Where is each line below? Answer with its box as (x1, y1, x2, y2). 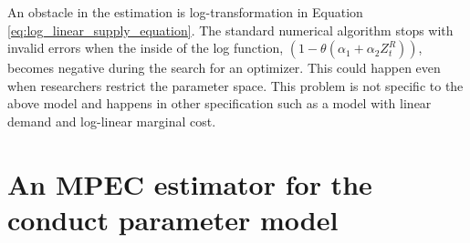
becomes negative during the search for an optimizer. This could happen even (7, 58, 441, 77)
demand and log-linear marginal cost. (7, 111, 216, 130)
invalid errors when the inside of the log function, (7, 38, 284, 57)
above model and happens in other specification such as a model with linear (7, 94, 432, 113)
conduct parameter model (7, 200, 339, 238)
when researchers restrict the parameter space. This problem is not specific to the (7, 76, 464, 95)
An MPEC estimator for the (7, 165, 372, 202)
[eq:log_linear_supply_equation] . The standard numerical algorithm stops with (7, 20, 454, 39)
